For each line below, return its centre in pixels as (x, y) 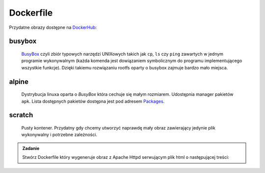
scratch (21, 115)
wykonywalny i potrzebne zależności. (59, 135)
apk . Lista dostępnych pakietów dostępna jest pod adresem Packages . (93, 101)
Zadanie (31, 148)
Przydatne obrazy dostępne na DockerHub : (53, 27)
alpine (19, 81)
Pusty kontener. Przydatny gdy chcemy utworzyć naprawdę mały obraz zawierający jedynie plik (118, 128)
